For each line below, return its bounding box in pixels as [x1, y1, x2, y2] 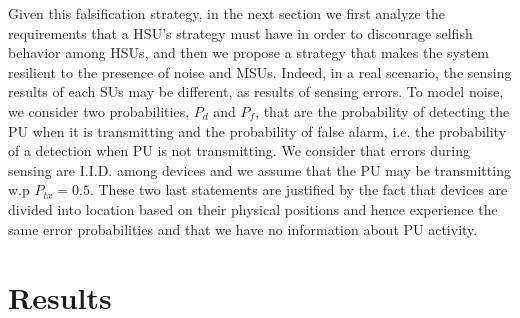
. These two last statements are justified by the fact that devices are [89, 179, 508, 200]
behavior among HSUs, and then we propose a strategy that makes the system [8, 42, 489, 63]
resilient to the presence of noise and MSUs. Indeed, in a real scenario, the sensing [8, 61, 512, 82]
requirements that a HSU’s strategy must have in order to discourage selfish [8, 22, 473, 43]
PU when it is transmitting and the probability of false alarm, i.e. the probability [8, 120, 507, 141]
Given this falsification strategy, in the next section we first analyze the [8, 3, 445, 23]
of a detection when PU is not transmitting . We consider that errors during [8, 140, 470, 161]
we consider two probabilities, [8, 100, 190, 121]
